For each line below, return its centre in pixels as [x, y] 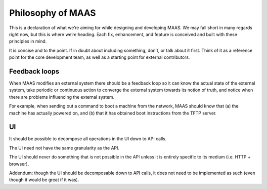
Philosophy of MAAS [53, 13]
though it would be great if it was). [44, 180]
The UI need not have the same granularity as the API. [64, 148]
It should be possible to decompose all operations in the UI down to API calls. [88, 139]
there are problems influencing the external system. [62, 97]
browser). [19, 164]
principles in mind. [28, 41]
